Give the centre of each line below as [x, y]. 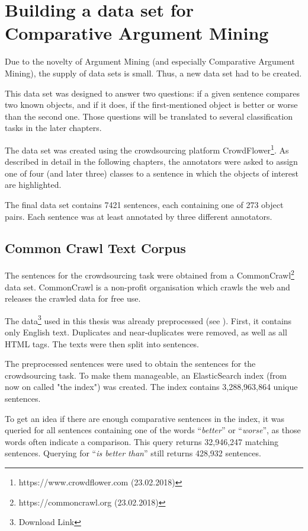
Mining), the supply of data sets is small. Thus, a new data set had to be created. [153, 73]
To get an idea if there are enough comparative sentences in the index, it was [145, 418]
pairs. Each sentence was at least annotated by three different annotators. [139, 216]
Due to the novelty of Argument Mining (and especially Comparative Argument [150, 61]
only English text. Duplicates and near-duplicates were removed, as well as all [146, 332]
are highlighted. [33, 185]
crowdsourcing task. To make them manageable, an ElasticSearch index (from [146, 375]
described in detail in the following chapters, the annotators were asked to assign [151, 161]
